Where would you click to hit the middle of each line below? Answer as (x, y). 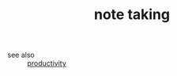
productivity (47, 63)
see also (21, 55)
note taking (132, 15)
